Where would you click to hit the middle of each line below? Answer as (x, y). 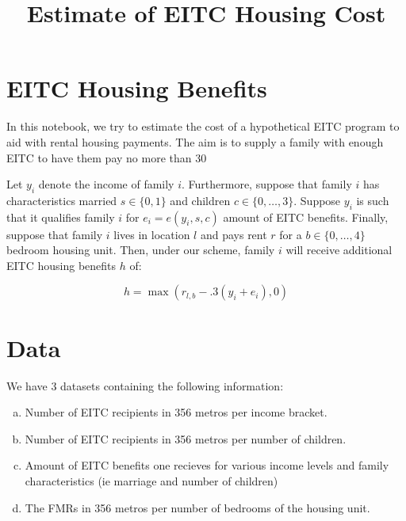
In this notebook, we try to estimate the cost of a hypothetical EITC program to (203, 126)
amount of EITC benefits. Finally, (306, 217)
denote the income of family (106, 184)
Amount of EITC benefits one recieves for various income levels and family (207, 465)
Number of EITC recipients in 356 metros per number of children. (186, 438)
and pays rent (234, 234)
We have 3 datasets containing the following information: (145, 385)
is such (373, 200)
